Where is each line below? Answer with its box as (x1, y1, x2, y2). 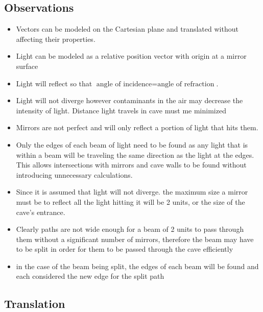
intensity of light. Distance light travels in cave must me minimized (16, 105, 226, 115)
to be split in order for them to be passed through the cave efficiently (16, 244, 233, 254)
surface (16, 60, 38, 71)
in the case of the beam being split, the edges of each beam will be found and (16, 260, 259, 271)
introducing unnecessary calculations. (16, 169, 133, 180)
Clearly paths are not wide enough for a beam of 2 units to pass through (16, 224, 244, 234)
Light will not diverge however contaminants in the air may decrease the (16, 95, 243, 106)
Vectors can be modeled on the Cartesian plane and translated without (16, 23, 238, 34)
